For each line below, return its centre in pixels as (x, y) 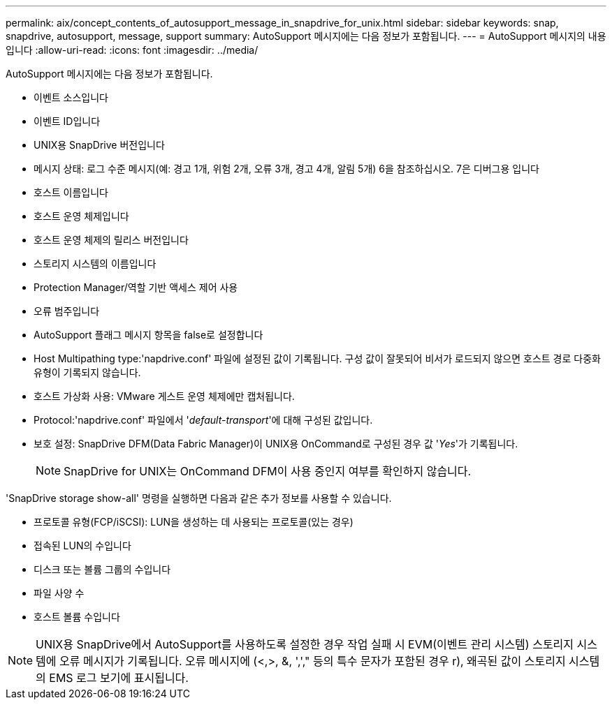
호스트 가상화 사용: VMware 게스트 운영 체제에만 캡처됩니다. (164, 396)
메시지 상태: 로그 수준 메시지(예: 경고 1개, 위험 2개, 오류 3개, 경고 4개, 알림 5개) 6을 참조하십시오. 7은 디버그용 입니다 (286, 169)
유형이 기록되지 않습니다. (87, 372)
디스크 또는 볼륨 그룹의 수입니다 (102, 569)
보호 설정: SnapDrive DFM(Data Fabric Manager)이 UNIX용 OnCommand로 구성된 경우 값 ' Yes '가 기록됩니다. (276, 444)
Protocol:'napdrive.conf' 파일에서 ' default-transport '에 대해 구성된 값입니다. (203, 420)
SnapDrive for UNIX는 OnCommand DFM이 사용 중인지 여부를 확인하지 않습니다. (268, 471)
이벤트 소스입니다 (71, 97)
